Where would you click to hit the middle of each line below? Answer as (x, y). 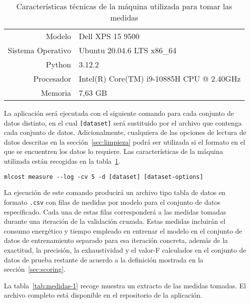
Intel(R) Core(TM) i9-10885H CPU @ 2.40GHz (160, 78)
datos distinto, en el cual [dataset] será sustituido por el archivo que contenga (123, 122)
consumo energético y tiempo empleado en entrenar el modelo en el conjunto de (123, 230)
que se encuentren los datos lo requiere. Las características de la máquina (114, 151)
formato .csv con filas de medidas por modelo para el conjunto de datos (112, 202)
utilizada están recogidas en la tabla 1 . (62, 161)
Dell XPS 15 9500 (109, 36)
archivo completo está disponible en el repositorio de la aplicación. (103, 295)
